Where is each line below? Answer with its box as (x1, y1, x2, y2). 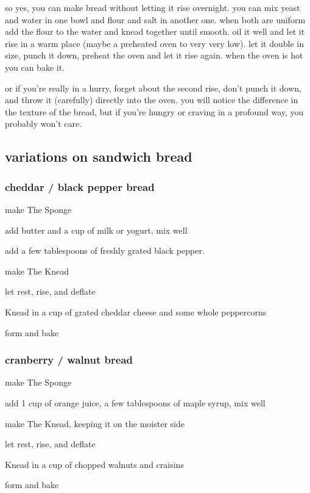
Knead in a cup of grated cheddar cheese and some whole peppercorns (5, 305, 267, 318)
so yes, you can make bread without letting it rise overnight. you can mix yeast (5, 1, 300, 13)
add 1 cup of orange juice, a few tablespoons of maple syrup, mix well (5, 396, 266, 409)
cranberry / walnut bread (5, 352, 133, 367)
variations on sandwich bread (5, 147, 192, 166)
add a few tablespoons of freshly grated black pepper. (5, 244, 205, 257)
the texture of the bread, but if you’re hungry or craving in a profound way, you (5, 105, 304, 118)
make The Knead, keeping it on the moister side (5, 417, 185, 430)
